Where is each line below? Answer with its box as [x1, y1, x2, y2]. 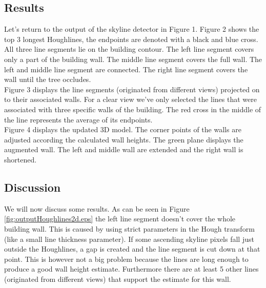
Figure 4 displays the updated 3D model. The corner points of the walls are [4, 124, 241, 135]
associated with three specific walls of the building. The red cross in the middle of [4, 104, 261, 114]
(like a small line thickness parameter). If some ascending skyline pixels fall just [4, 233, 254, 244]
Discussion [4, 179, 61, 195]
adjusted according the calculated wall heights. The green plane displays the [4, 134, 243, 145]
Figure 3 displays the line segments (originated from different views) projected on [4, 84, 260, 94]
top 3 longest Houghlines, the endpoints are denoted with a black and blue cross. [4, 33, 258, 44]
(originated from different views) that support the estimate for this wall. [4, 273, 231, 284]
